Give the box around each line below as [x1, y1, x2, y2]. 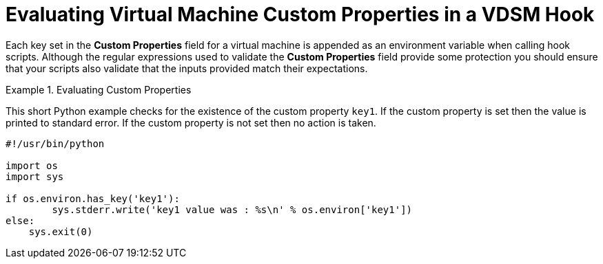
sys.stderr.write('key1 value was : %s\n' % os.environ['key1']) [52, 203, 413, 215]
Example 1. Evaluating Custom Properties [6, 83, 192, 96]
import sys [6, 170, 64, 182]
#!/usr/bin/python [6, 137, 105, 149]
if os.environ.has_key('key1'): [6, 192, 180, 204]
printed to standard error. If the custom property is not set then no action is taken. [6, 116, 376, 129]
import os [6, 159, 58, 171]
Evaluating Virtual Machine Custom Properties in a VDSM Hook [6, 3, 595, 26]
